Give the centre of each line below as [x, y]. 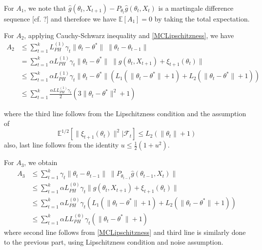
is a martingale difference [196, 8]
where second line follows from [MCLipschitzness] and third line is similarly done [125, 232]
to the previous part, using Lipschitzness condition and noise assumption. [114, 241]
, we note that [45, 8]
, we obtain [41, 162]
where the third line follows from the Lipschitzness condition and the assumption [125, 114]
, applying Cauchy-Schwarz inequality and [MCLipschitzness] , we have [129, 35]
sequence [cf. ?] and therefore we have [60, 19]
